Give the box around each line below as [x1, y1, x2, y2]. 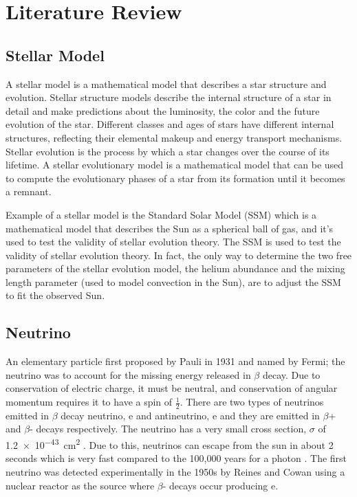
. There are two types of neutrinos [180, 395, 324, 409]
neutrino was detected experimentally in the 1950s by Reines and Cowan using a [6, 464, 345, 478]
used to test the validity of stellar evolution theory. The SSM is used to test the [6, 234, 341, 249]
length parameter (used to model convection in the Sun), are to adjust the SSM [6, 274, 341, 289]
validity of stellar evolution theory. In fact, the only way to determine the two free [6, 247, 352, 262]
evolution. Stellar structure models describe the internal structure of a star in [6, 90, 332, 104]
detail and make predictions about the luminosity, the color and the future [6, 103, 320, 118]
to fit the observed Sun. [6, 288, 105, 302]
